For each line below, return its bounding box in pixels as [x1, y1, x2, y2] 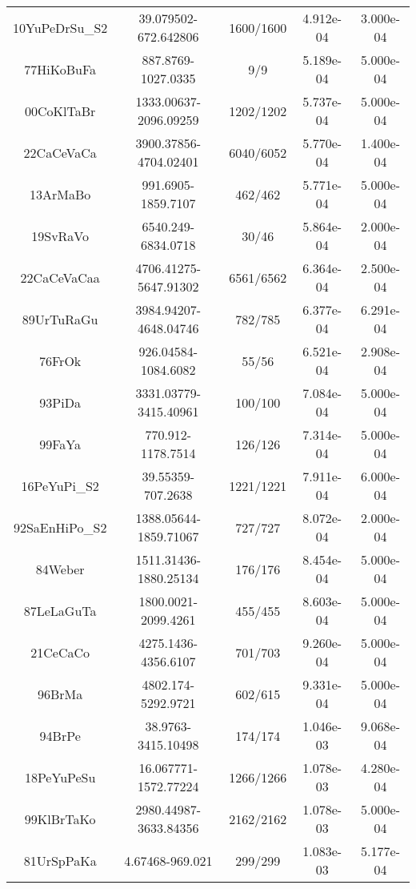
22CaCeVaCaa [20, 268, 100, 287]
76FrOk [39, 351, 82, 370]
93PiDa [39, 392, 81, 412]
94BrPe [39, 726, 81, 745]
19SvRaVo [31, 226, 90, 245]
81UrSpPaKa [23, 851, 97, 870]
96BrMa [38, 684, 83, 703]
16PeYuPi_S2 [21, 476, 99, 495]
